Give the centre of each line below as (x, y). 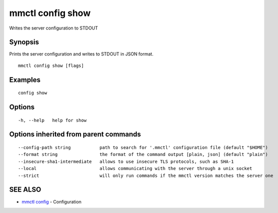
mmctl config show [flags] (51, 65)
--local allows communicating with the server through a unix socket (135, 168)
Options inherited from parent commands (75, 134)
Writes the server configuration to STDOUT (54, 28)
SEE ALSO (25, 190)
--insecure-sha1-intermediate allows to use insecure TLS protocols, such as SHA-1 (126, 161)
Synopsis (24, 42)
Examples (25, 80)
